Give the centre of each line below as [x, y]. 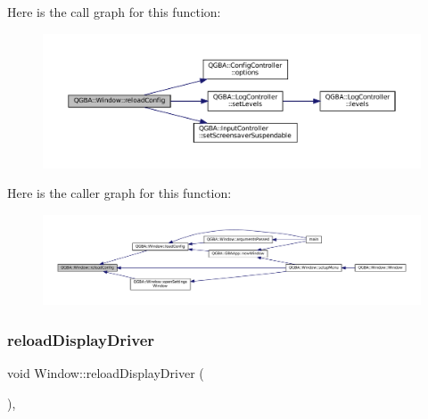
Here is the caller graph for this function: [119, 193]
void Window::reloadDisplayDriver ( [106, 373]
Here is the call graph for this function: [114, 12]
